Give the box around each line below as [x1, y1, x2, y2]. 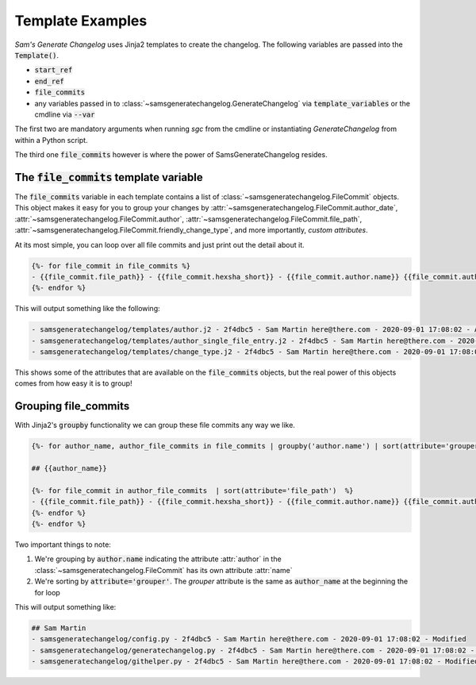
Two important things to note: [14, 540, 111, 549]
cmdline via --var [34, 110, 95, 119]
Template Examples [14, 12, 148, 29]
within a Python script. [14, 135, 88, 144]
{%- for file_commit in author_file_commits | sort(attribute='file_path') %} [31, 486, 354, 495]
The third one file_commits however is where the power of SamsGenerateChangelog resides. [14, 150, 328, 160]
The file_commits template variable [14, 171, 204, 184]
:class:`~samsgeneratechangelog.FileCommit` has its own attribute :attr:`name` [34, 565, 293, 575]
